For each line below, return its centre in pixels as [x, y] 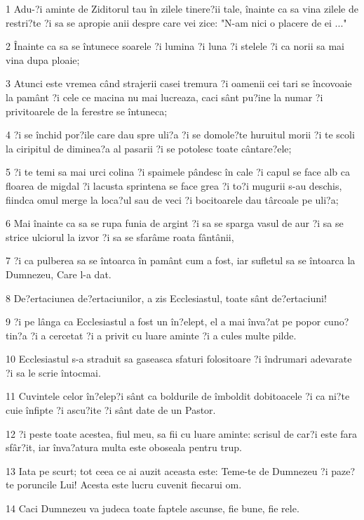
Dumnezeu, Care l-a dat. [59, 274]
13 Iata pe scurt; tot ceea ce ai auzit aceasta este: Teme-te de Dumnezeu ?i [167, 470]
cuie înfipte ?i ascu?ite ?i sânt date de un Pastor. [111, 410]
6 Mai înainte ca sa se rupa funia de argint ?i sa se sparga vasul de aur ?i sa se [175, 223]
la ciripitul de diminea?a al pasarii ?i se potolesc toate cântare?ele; [149, 148]
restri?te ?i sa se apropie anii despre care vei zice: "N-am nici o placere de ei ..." [176, 22]
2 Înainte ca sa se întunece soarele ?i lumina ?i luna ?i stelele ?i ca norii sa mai [175, 46]
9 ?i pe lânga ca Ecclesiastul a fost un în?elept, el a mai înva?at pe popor [163, 321]
